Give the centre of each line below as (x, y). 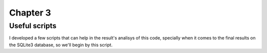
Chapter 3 (30, 13)
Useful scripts (33, 26)
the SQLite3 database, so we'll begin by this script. (61, 45)
